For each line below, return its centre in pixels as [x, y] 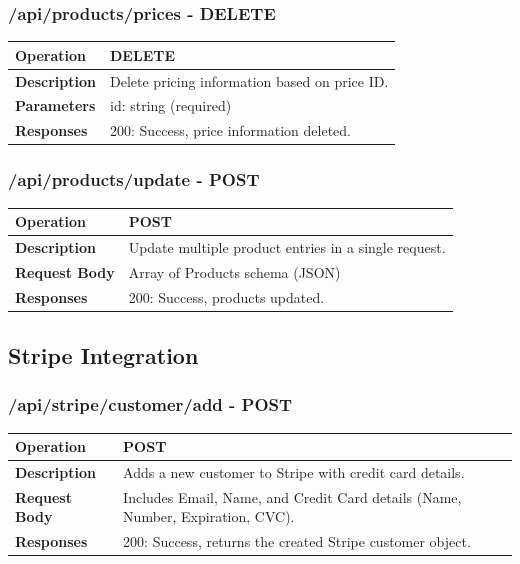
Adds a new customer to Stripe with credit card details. [294, 472]
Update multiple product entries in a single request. [287, 246]
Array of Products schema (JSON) [234, 271]
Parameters [55, 105]
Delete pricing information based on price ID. [249, 80]
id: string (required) [171, 105]
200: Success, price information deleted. [230, 130]
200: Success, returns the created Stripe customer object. [297, 541]
